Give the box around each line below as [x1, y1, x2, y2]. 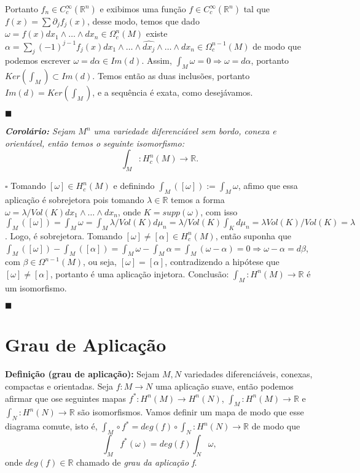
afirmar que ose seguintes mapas [5, 391, 127, 404]
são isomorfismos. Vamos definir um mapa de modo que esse [77, 406, 304, 418]
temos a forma [171, 193, 225, 206]
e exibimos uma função [100, 2, 186, 15]
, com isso [200, 205, 238, 218]
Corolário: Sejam [5, 125, 76, 137]
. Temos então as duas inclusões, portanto [92, 69, 250, 82]
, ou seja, [83, 255, 117, 268]
